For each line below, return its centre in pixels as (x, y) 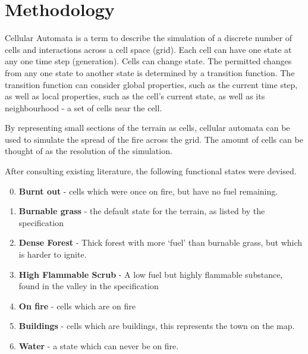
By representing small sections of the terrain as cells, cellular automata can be (147, 128)
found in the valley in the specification (89, 286)
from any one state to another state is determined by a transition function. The (150, 72)
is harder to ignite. (53, 254)
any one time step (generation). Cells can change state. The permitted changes (148, 61)
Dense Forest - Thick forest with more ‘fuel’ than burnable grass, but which (161, 242)
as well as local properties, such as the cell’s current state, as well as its (135, 96)
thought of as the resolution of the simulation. (89, 151)
